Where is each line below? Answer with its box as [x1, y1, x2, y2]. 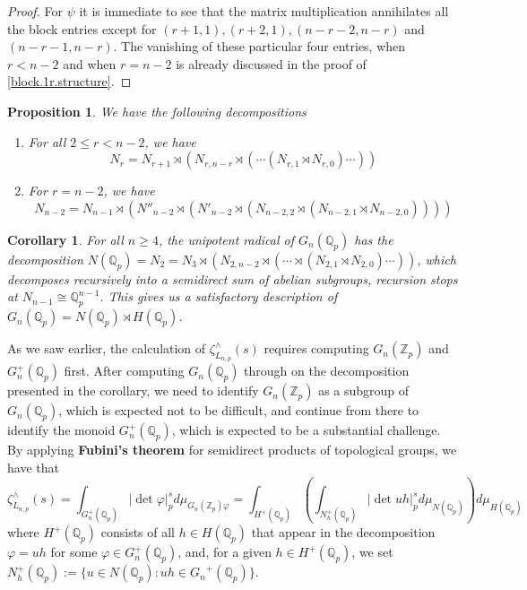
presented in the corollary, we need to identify [7, 381, 259, 400]
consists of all [100, 523, 176, 542]
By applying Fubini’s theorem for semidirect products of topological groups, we [7, 440, 457, 459]
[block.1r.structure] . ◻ [7, 72, 132, 91]
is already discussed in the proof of [176, 54, 367, 73]
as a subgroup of [318, 381, 410, 400]
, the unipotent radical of [158, 230, 295, 248]
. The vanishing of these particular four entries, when [113, 37, 406, 56]
